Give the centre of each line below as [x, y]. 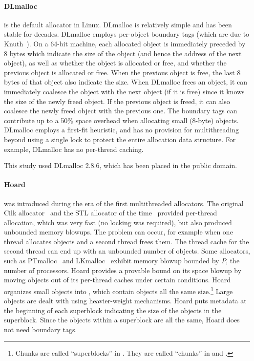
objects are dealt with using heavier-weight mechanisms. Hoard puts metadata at [125, 301]
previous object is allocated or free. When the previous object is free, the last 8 [122, 72]
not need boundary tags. [41, 329]
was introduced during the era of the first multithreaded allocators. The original [124, 203]
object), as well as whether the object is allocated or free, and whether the [115, 63]
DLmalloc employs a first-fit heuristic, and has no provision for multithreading [121, 130]
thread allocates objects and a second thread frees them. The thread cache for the [127, 241]
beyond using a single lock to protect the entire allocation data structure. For [120, 139]
